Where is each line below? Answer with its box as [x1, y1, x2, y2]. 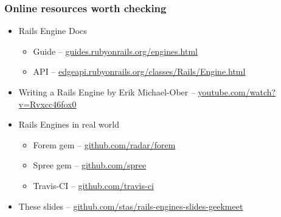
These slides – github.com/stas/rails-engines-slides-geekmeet [18, 199, 243, 212]
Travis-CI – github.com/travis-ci [33, 179, 154, 191]
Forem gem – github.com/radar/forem [33, 138, 176, 151]
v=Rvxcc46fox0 [18, 97, 77, 110]
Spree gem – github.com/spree [33, 159, 147, 171]
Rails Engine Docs [18, 24, 87, 37]
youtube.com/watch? [198, 86, 276, 98]
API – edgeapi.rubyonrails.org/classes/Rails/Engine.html [33, 65, 246, 78]
